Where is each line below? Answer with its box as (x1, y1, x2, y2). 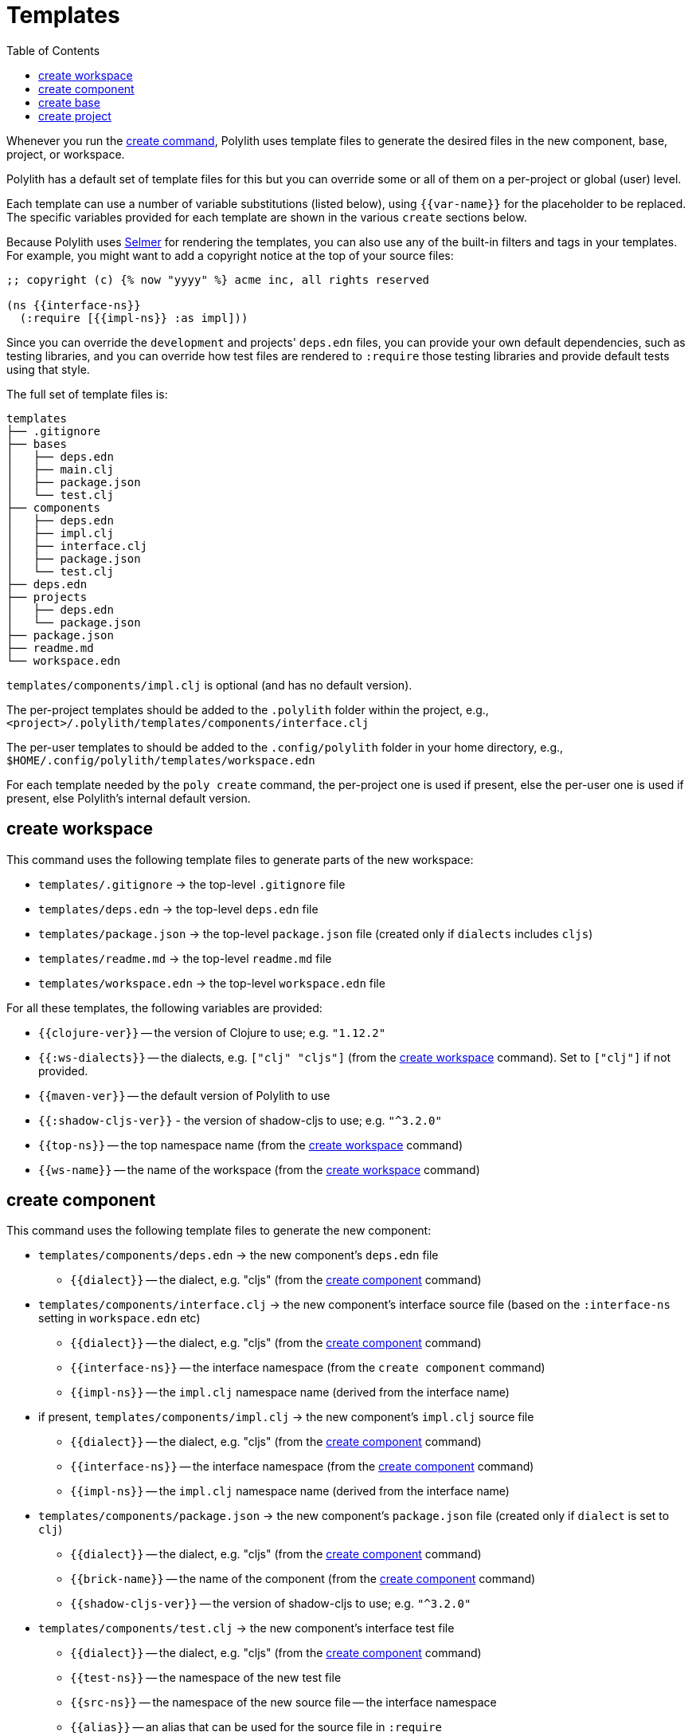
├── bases (6, 437, 67, 450)
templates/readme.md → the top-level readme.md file (38, 951, 332, 965)
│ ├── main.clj (6, 462, 114, 476)
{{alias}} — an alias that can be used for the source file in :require (70, 1720, 442, 1734)
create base (38, 95, 100, 109)
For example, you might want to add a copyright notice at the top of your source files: (6, 248, 454, 262)
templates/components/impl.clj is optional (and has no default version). (6, 678, 412, 692)
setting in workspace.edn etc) (38, 1311, 201, 1326)
